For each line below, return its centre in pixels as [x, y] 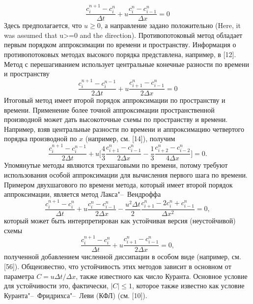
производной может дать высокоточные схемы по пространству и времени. [116, 119]
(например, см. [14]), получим [130, 138]
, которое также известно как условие [188, 286]
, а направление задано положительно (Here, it [170, 25]
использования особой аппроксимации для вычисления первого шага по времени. [126, 174]
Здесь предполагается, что [43, 25]
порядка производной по [41, 138]
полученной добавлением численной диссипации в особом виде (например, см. [123, 257]
